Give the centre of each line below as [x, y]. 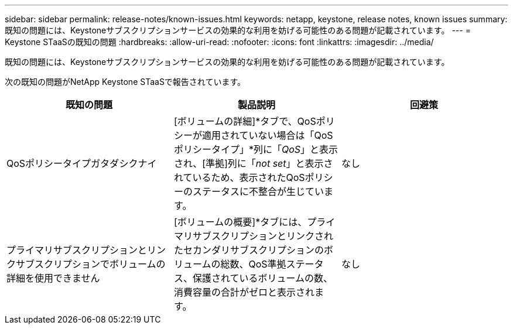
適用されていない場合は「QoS [267, 135]
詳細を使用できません [53, 278]
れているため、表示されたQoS [239, 177]
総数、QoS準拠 [253, 264]
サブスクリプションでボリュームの [91, 264]
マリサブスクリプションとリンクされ [253, 236]
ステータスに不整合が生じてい [258, 191]
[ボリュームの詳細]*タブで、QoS [245, 121]
